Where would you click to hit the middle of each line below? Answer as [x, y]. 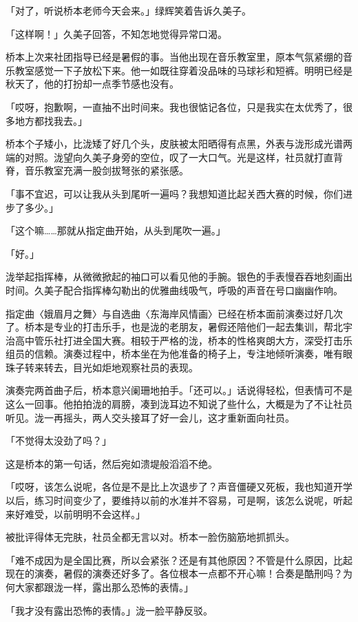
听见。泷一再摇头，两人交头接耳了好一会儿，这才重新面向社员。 [150, 417]
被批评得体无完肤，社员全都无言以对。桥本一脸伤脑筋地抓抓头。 [150, 537]
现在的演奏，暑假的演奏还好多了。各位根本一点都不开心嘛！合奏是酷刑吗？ [174, 573]
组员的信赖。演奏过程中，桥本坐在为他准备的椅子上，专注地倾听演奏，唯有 [174, 354]
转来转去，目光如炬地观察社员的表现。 [111, 367]
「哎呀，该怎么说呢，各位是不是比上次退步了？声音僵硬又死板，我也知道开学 [179, 487]
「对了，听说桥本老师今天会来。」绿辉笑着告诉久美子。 [128, 10]
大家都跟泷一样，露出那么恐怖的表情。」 [104, 587]
